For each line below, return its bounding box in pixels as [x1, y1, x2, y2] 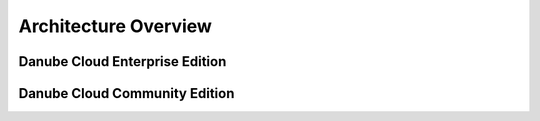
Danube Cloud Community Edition [18, 85, 235, 102]
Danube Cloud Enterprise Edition [18, 53, 227, 70]
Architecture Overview [18, 15, 212, 37]
